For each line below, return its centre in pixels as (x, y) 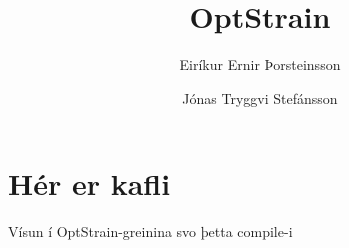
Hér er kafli (89, 183)
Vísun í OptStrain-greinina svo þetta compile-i (150, 231)
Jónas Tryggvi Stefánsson (260, 97)
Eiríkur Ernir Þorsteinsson (260, 64)
